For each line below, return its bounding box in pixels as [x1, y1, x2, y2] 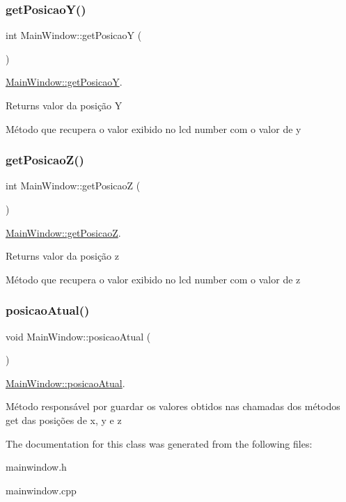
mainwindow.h [6, 460, 67, 474]
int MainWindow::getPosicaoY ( [6, 28, 142, 42]
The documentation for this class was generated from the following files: [6, 436, 313, 450]
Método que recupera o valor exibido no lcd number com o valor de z [6, 272, 301, 286]
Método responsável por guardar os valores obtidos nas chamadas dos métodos [6, 399, 340, 414]
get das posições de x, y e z [6, 412, 122, 427]
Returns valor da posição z [6, 249, 119, 263]
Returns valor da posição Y [6, 98, 123, 112]
